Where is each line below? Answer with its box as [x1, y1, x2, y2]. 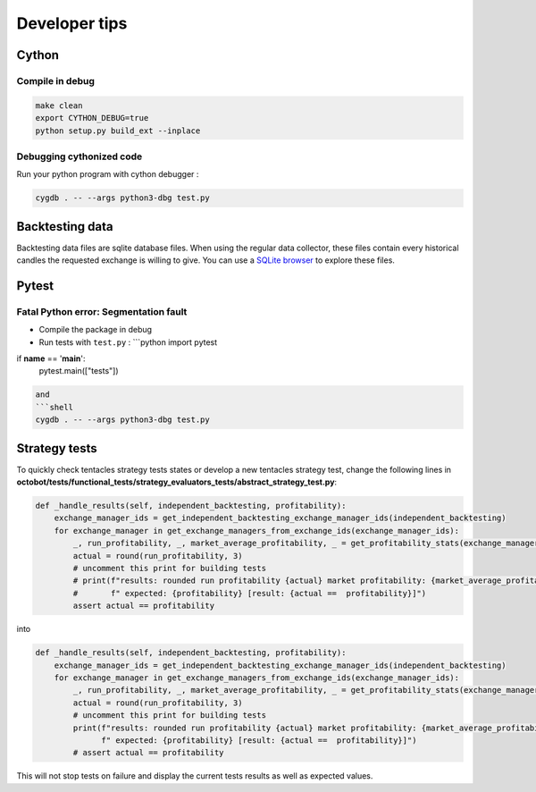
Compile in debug [16, 74, 96, 87]
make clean [35, 100, 83, 111]
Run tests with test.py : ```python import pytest [38, 336, 218, 348]
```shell [35, 402, 74, 412]
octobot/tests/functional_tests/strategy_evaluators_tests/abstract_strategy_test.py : [16, 476, 338, 487]
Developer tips [16, 13, 128, 33]
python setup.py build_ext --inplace [35, 125, 201, 136]
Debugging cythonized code [16, 150, 143, 163]
